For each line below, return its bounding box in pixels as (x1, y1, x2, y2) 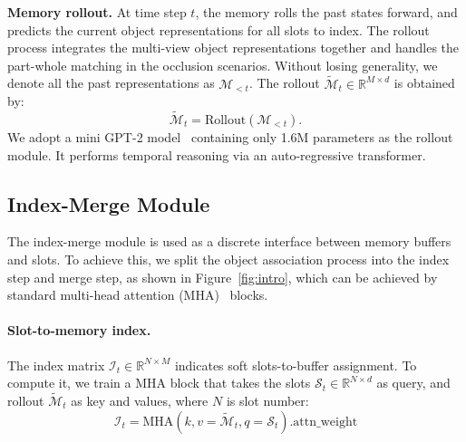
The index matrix (7, 355, 105, 374)
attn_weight (293, 415, 358, 428)
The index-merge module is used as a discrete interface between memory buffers (7, 232, 451, 251)
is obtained (393, 73, 455, 92)
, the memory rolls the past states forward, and (195, 3, 458, 21)
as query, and (376, 373, 451, 392)
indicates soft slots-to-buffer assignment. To (174, 355, 417, 374)
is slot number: (226, 390, 309, 409)
